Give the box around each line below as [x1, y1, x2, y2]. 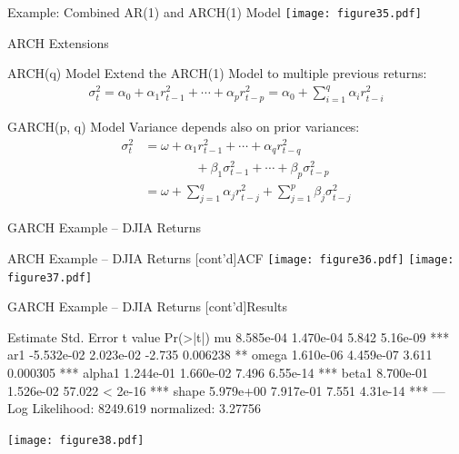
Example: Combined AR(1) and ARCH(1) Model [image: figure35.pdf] [7, 3, 422, 21]
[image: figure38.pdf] [7, 433, 145, 447]
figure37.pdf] [7, 271, 93, 284]
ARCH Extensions [7, 33, 109, 52]
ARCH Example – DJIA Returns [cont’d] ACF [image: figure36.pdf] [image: [7, 248, 454, 267]
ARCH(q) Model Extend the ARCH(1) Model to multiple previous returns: [7, 64, 427, 83]
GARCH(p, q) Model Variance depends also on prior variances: [7, 117, 360, 136]
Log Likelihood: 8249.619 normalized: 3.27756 [7, 399, 261, 418]
